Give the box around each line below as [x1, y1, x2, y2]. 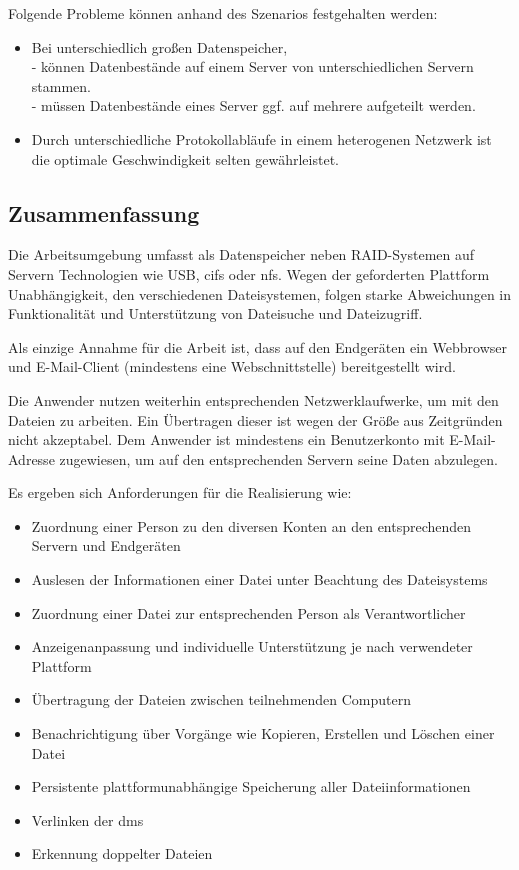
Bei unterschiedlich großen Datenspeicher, [31, 36, 288, 57]
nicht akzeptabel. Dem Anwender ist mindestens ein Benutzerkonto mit [8, 429, 445, 450]
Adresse [8, 448, 55, 469]
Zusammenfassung [8, 197, 200, 228]
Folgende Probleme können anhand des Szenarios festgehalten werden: [8, 3, 438, 23]
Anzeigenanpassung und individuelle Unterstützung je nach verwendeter [31, 636, 473, 657]
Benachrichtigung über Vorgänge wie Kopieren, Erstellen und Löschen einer [31, 723, 495, 744]
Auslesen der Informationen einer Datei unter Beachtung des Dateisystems [31, 569, 488, 590]
